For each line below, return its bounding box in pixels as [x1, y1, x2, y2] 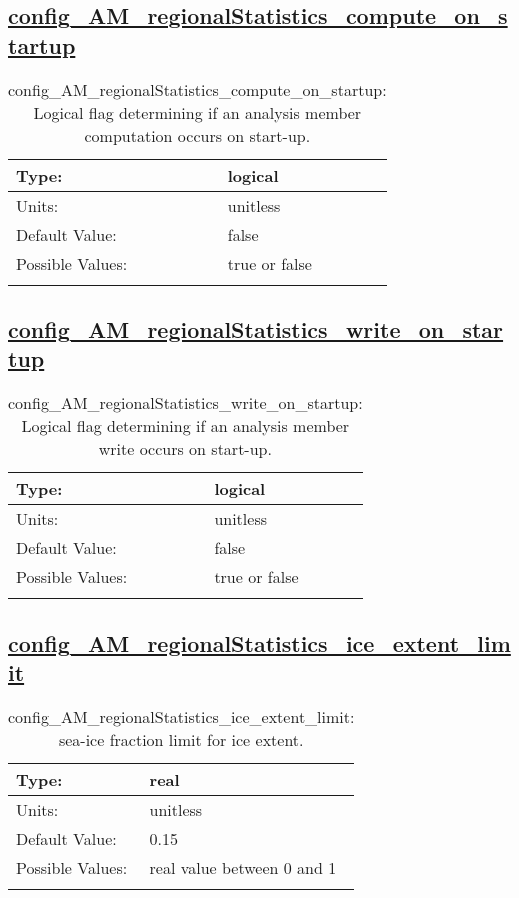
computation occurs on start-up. [84, 123, 311, 147]
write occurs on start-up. [98, 437, 272, 461]
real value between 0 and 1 [149, 855, 337, 879]
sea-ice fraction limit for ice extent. [58, 727, 304, 751]
